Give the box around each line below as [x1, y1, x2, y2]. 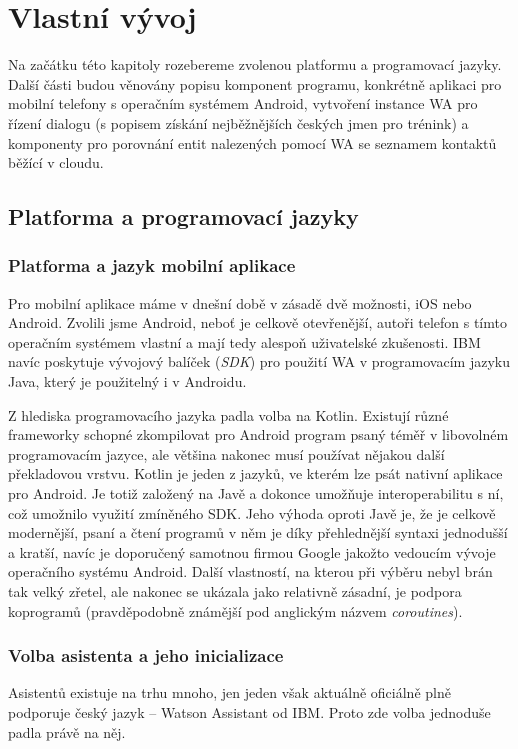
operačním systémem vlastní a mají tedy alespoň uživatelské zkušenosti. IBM [8, 331, 481, 352]
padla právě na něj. [8, 721, 126, 742]
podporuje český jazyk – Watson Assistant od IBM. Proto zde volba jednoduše [8, 702, 491, 722]
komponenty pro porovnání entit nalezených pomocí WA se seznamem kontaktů [8, 132, 497, 153]
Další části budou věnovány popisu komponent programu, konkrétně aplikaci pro [8, 73, 502, 94]
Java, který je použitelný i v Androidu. [8, 371, 247, 392]
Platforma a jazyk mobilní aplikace [8, 253, 296, 278]
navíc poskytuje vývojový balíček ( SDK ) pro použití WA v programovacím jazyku [8, 351, 510, 372]
